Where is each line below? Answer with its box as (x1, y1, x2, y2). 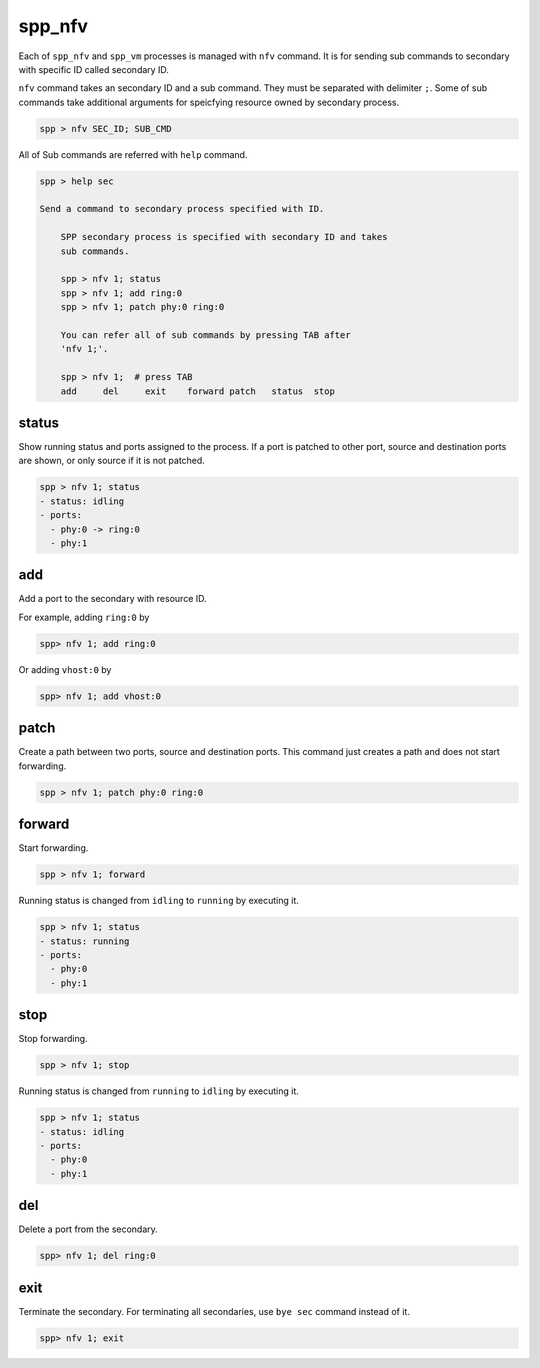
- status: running (39, 935, 130, 947)
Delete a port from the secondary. (18, 1223, 159, 1235)
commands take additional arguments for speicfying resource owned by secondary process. (18, 96, 400, 108)
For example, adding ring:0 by (18, 611, 150, 623)
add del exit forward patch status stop (60, 385, 335, 397)
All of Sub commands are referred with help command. (18, 148, 248, 160)
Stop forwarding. (18, 1033, 89, 1045)
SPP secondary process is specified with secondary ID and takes (60, 231, 388, 243)
